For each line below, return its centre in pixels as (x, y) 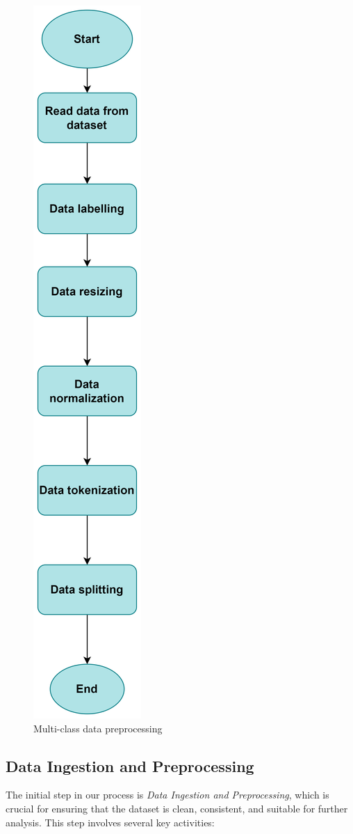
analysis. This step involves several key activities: (110, 822)
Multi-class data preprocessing (98, 728)
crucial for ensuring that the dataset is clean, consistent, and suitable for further (177, 808)
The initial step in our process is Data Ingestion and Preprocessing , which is (167, 795)
